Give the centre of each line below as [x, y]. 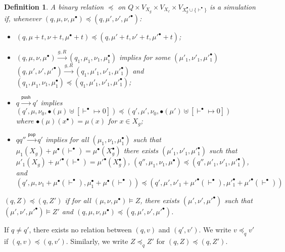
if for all [78, 200]
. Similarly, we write [97, 241]
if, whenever [23, 18]
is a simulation [232, 7]
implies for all [67, 139]
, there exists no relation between [80, 229]
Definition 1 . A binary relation [54, 7]
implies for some [145, 57]
